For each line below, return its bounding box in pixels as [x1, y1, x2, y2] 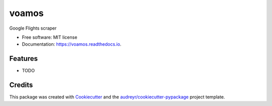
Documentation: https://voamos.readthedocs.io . [22, 41, 122, 47]
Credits [9, 81, 33, 89]
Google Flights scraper [9, 25, 57, 31]
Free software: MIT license [22, 34, 78, 40]
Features [9, 54, 38, 63]
